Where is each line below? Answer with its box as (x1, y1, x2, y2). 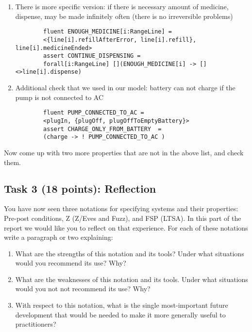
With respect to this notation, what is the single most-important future (15, 300, 228, 310)
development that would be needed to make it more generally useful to (15, 309, 226, 319)
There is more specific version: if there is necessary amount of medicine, (15, 1, 229, 11)
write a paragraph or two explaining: (4, 232, 113, 242)
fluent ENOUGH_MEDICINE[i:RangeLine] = (43, 28, 172, 35)
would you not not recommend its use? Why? (15, 283, 151, 294)
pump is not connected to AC (15, 92, 104, 102)
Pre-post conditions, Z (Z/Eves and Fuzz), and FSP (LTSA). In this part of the (4, 213, 241, 223)
